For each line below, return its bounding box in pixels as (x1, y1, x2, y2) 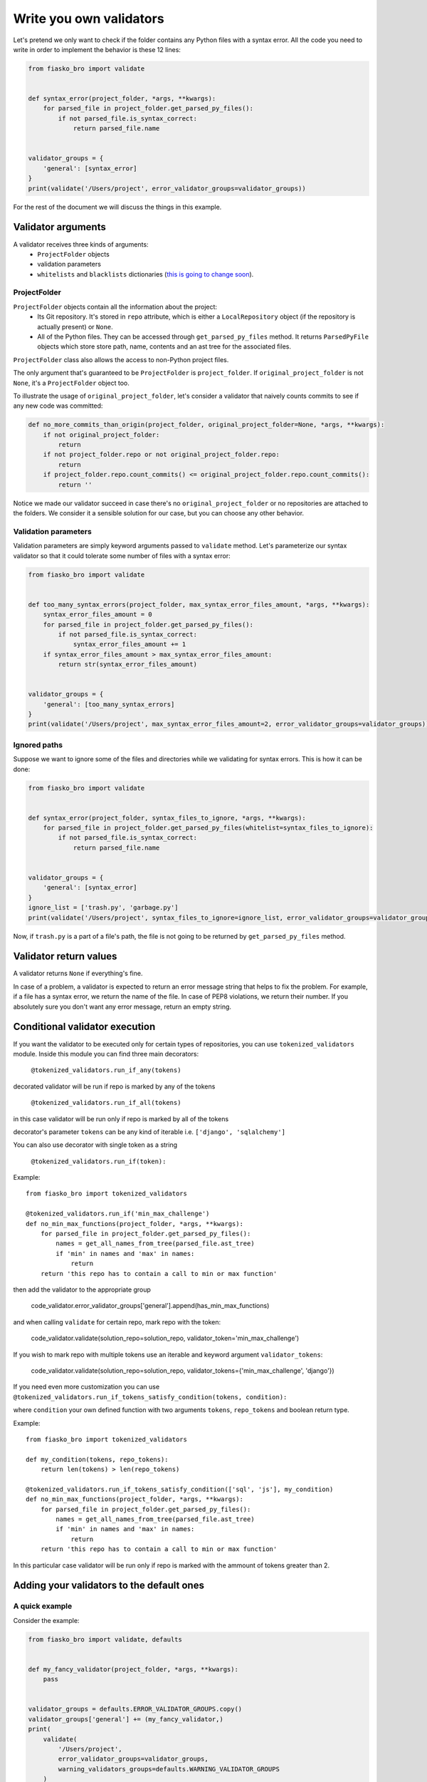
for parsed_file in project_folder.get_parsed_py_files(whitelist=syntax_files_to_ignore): (43, 824, 374, 832)
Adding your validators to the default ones (13, 1580, 204, 1592)
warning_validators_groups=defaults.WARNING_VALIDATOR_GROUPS (58, 1765, 280, 1773)
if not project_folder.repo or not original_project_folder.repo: (43, 450, 280, 459)
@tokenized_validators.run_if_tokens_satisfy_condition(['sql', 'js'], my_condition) (26, 1485, 334, 1493)
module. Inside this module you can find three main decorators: (13, 1049, 199, 1058)
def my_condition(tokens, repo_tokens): (26, 1455, 169, 1463)
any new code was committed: (13, 401, 103, 410)
